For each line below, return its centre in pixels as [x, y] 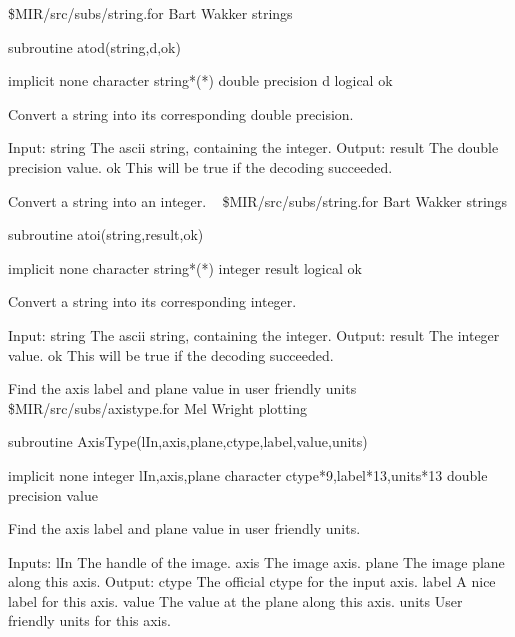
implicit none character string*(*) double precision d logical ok [200, 80]
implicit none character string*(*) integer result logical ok [185, 267]
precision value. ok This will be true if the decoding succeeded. [200, 166]
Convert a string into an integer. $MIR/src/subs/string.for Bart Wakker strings [258, 200]
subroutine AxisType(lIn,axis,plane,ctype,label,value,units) [188, 441]
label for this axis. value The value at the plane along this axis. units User [235, 600]
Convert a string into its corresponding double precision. [181, 113]
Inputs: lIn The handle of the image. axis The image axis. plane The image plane [256, 561]
